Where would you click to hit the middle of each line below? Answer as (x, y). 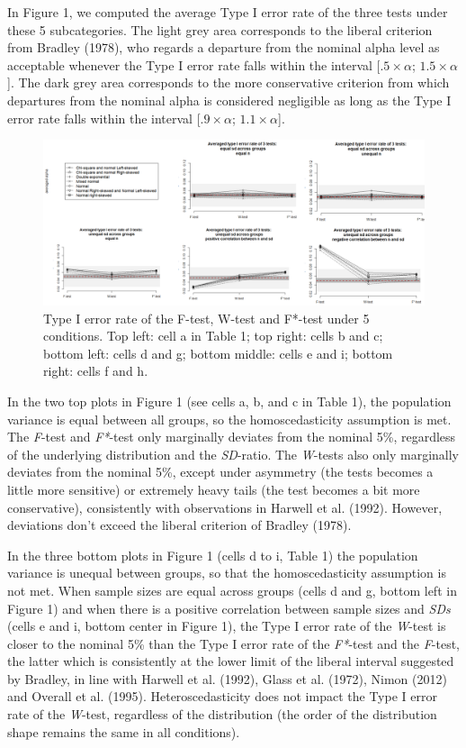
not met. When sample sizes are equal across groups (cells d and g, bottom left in (232, 590)
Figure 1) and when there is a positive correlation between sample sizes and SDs (229, 608)
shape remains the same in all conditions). (124, 731)
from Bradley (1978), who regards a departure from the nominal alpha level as (224, 47)
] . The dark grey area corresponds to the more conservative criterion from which (229, 82)
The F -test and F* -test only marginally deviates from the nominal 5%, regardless (232, 437)
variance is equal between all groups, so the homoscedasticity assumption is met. (229, 419)
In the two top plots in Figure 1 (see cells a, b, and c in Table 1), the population (229, 401)
